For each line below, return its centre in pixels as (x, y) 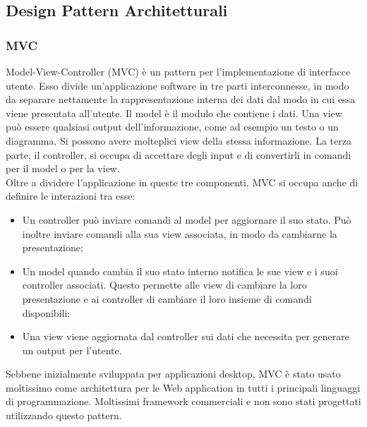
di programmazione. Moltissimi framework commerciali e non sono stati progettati (183, 401)
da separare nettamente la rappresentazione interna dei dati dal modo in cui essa (181, 99)
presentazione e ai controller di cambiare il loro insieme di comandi (167, 298)
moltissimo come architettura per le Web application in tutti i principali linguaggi (183, 387)
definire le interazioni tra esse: (71, 196)
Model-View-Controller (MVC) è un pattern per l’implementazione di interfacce (178, 71)
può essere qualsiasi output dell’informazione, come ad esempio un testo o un (172, 127)
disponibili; (46, 312)
